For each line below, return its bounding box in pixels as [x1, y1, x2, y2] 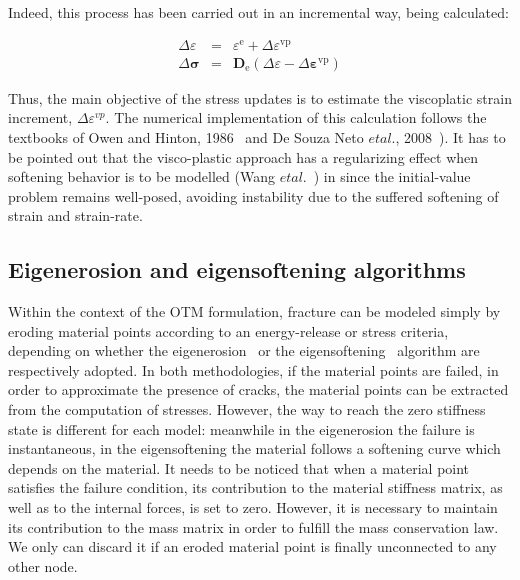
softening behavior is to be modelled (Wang [8, 166, 275, 187]
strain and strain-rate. [8, 205, 143, 226]
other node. [8, 555, 78, 576]
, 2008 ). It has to [395, 126, 506, 147]
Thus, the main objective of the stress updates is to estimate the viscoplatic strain [8, 87, 512, 108]
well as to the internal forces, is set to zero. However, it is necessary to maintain [8, 497, 498, 518]
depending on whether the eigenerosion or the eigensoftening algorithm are [8, 340, 480, 361]
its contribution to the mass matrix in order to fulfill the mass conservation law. [8, 516, 499, 537]
